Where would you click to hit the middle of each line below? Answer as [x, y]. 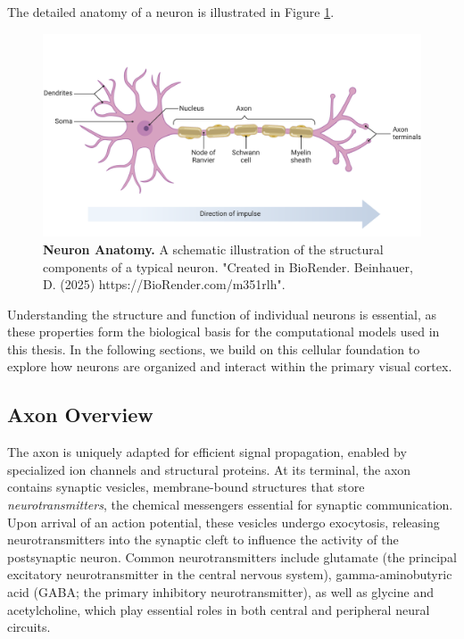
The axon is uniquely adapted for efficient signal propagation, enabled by [207, 452]
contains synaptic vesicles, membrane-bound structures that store [186, 487]
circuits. [29, 627]
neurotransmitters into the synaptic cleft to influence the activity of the [203, 539]
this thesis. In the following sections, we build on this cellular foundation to [214, 349]
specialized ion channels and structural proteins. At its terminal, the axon [209, 469]
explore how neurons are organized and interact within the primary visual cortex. [230, 366]
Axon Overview [80, 415]
